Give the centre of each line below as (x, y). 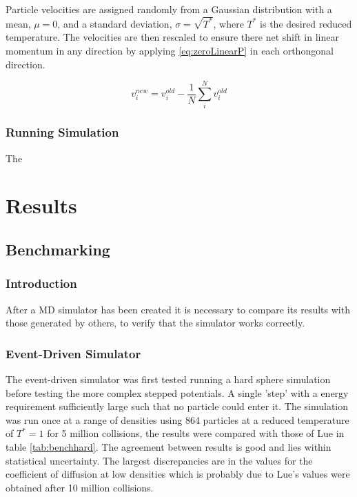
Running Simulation (62, 132)
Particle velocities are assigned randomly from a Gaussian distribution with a (169, 9)
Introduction (41, 283)
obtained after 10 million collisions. (80, 487)
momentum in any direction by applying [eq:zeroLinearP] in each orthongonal (170, 51)
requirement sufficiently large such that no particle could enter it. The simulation (177, 406)
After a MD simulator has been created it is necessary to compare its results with (178, 309)
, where (228, 23)
